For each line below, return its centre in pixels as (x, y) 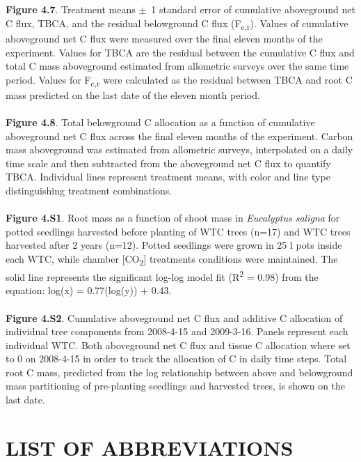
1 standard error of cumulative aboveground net (253, 9)
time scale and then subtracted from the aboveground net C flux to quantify (168, 163)
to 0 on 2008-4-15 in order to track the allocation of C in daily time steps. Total (176, 359)
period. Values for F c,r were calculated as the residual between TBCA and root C (179, 80)
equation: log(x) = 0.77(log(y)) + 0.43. (89, 290)
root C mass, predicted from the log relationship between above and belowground (179, 372)
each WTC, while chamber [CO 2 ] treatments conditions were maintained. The (172, 259)
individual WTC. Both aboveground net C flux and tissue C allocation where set (178, 345)
